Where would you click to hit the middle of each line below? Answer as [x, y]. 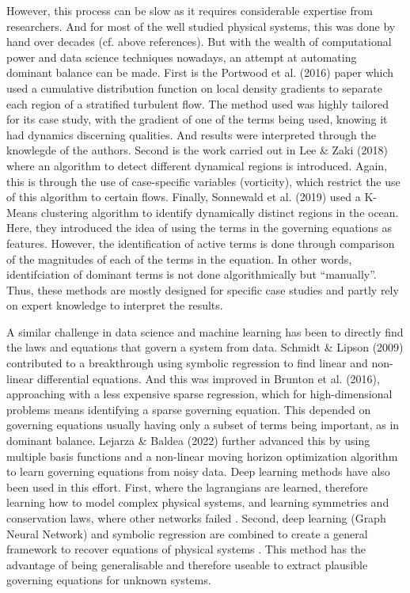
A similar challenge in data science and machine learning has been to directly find [205, 331]
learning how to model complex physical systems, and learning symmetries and [198, 502]
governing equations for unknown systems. [109, 580]
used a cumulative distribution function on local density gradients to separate [194, 87]
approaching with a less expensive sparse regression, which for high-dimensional [199, 394]
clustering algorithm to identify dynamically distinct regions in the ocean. [220, 212]
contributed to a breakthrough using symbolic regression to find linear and [187, 363]
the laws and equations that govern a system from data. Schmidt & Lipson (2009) [205, 347]
